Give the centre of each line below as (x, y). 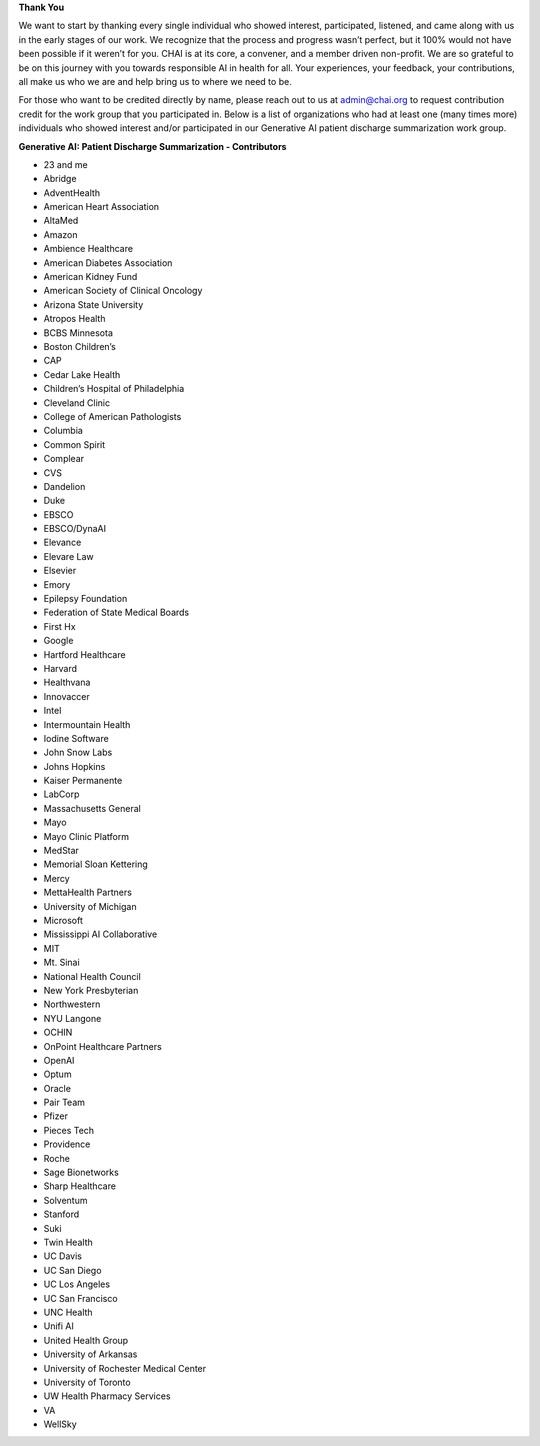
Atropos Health (74, 319)
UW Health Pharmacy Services (107, 1396)
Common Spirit (74, 444)
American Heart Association (101, 207)
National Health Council (92, 976)
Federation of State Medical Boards (116, 612)
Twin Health (68, 1242)
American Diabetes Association (108, 262)
